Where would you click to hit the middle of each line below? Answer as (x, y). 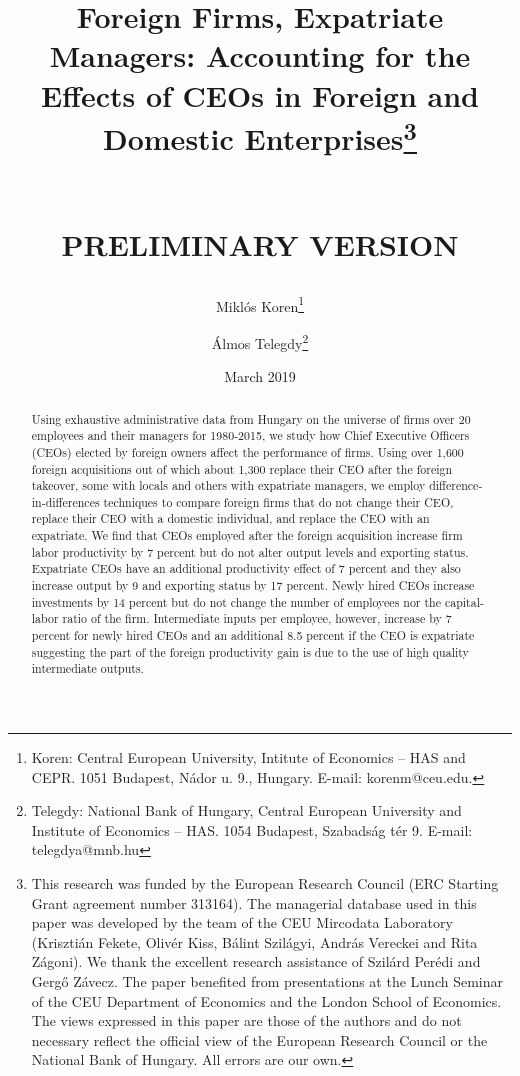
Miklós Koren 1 (260, 304)
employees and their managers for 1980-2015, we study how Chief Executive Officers (250, 435)
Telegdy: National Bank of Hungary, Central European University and (246, 810)
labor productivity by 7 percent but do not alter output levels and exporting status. (250, 551)
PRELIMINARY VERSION (260, 244)
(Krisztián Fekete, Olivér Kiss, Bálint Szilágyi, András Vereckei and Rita (254, 941)
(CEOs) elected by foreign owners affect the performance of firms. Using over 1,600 (247, 451)
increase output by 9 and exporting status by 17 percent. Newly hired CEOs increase (253, 585)
